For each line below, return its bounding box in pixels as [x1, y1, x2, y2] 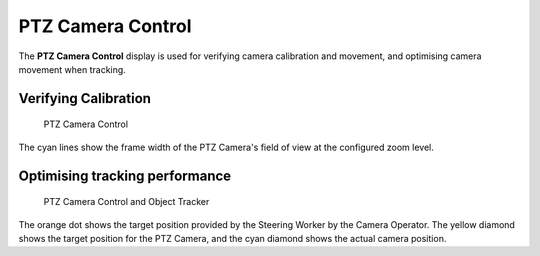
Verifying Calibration [18, 90, 152, 107]
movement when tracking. [18, 63, 127, 75]
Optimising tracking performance [18, 167, 232, 184]
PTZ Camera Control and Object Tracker [43, 196, 210, 208]
